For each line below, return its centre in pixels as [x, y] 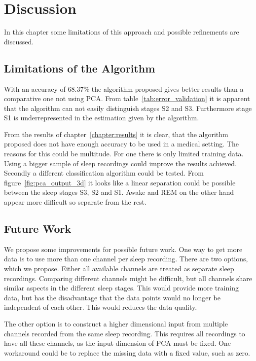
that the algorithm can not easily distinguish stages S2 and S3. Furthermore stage [128, 108]
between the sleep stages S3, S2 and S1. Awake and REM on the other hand [119, 192]
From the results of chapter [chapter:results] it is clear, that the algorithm [116, 134]
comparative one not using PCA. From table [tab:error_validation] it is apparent [127, 98]
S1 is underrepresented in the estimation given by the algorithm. [102, 118]
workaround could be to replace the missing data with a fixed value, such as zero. [127, 352]
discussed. [19, 41]
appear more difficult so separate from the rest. [75, 202]
